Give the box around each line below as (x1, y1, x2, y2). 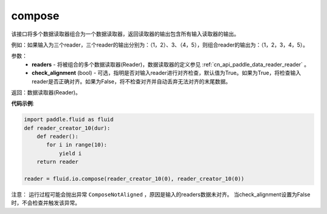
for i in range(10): (46, 141, 107, 148)
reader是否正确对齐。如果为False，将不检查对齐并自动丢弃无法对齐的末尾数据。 (31, 77, 231, 85)
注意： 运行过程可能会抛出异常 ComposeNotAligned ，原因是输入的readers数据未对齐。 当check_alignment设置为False (11, 190, 311, 198)
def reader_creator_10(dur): (24, 125, 111, 131)
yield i (59, 150, 82, 157)
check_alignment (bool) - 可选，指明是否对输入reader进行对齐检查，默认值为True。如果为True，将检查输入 (31, 70, 301, 77)
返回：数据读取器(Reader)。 (11, 88, 81, 96)
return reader (36, 158, 79, 166)
